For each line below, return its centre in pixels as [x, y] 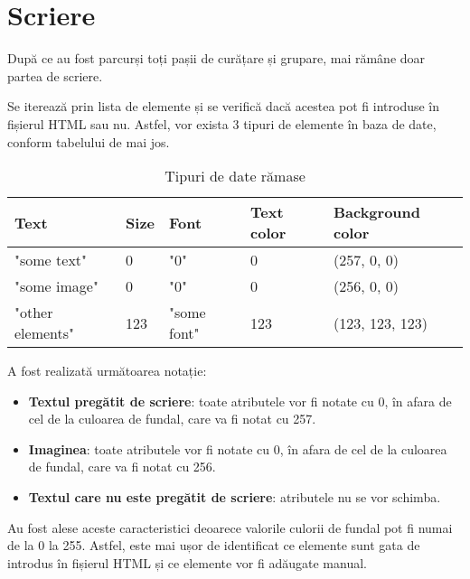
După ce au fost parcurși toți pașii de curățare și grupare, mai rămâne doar [216, 58]
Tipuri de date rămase [235, 176]
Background [377, 212]
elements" [45, 333]
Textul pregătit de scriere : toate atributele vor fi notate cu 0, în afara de [240, 401]
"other [34, 313]
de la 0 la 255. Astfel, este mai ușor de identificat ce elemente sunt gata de [214, 545]
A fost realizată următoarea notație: [107, 371]
